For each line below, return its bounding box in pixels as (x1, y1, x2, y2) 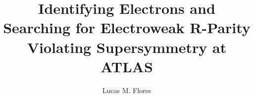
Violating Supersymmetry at (27, 37, 227, 57)
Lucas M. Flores (102, 85, 152, 95)
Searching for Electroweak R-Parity (3, 17, 251, 38)
